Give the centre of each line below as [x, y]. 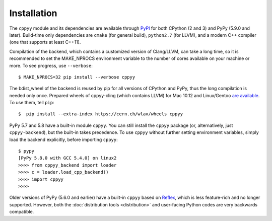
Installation [33, 13]
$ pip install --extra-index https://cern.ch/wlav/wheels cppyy [101, 114]
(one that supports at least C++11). [45, 42]
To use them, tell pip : [32, 103]
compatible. [22, 212]
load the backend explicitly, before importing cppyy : [63, 139]
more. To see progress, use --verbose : [51, 65]
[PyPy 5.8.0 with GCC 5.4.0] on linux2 [67, 158]
